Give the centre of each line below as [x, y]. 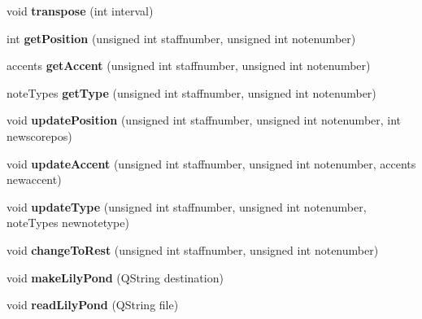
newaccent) [34, 179]
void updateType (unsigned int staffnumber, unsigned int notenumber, [187, 206]
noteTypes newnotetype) [68, 223]
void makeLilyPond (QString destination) [115, 277]
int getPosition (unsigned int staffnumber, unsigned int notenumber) [181, 38]
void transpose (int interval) [80, 11]
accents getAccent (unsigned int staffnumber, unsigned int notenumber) [189, 66]
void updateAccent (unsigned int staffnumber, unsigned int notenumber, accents [211, 163]
